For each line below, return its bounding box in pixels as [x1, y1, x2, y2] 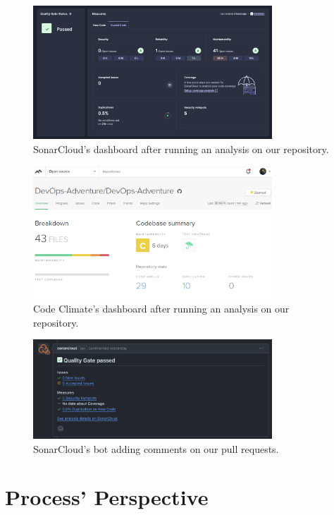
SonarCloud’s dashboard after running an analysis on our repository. [33, 142, 329, 157]
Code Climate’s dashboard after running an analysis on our [33, 301, 290, 316]
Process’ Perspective [5, 483, 209, 511]
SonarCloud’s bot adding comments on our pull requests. [33, 441, 279, 456]
